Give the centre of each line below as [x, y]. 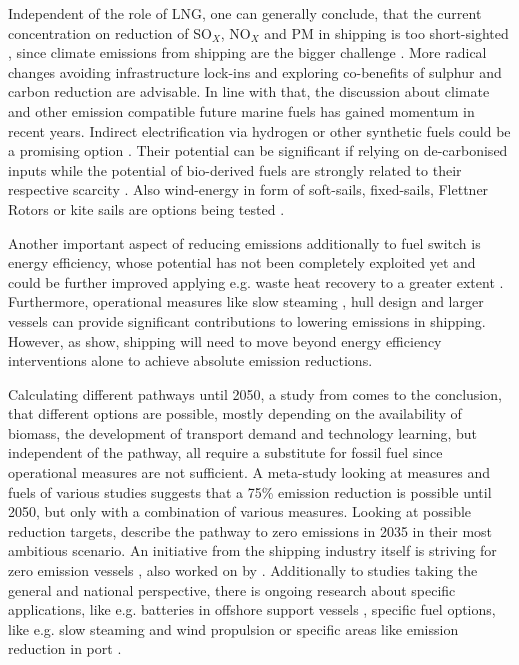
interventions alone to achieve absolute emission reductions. [190, 360]
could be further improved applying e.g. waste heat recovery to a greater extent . [256, 281]
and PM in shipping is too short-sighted [386, 32]
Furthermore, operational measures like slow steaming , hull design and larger [246, 301]
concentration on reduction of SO [110, 32]
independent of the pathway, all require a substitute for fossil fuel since [225, 452]
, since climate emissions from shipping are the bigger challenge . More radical [247, 52]
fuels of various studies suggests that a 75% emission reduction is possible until [250, 491]
